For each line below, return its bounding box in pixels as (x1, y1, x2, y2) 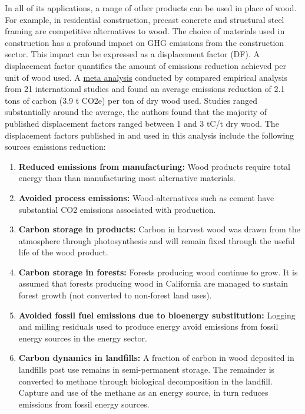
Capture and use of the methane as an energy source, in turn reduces (18, 386, 268, 399)
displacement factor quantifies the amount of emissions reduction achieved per (5, 59, 287, 71)
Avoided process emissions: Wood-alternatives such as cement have (18, 191, 274, 203)
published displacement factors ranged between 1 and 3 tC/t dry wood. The (5, 117, 279, 129)
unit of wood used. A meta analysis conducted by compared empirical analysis (5, 71, 287, 83)
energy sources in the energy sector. (18, 331, 147, 344)
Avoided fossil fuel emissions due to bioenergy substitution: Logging (18, 308, 296, 321)
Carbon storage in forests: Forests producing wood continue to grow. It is (18, 265, 298, 278)
